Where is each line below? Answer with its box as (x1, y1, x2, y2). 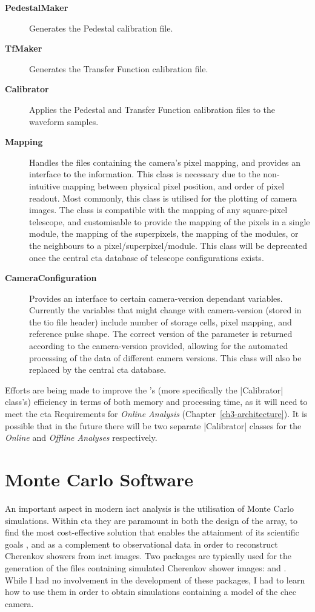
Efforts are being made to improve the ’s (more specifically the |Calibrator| (5, 383, 283, 396)
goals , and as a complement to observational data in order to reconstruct (5, 537, 278, 550)
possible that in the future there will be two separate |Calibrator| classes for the (5, 419, 302, 432)
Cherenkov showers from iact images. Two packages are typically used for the (5, 549, 292, 562)
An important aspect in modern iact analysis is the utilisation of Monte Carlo (5, 501, 294, 514)
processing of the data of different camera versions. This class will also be (29, 351, 302, 364)
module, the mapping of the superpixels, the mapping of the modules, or (29, 227, 299, 240)
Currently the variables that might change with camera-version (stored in (29, 304, 302, 316)
